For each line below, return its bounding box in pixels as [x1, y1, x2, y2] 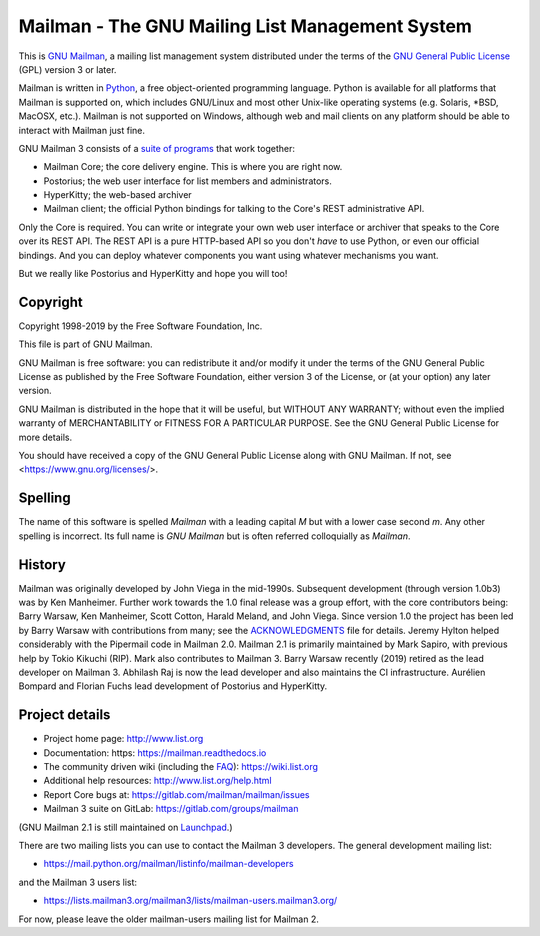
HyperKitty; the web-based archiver [43, 189, 192, 201]
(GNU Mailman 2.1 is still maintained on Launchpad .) [18, 821, 233, 833]
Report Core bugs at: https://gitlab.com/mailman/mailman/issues [43, 788, 310, 800]
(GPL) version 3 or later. [18, 63, 117, 75]
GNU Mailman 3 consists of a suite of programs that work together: [18, 142, 295, 154]
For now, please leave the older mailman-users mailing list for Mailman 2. [18, 913, 319, 925]
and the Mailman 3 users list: [18, 876, 138, 888]
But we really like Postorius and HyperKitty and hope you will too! [18, 268, 288, 280]
